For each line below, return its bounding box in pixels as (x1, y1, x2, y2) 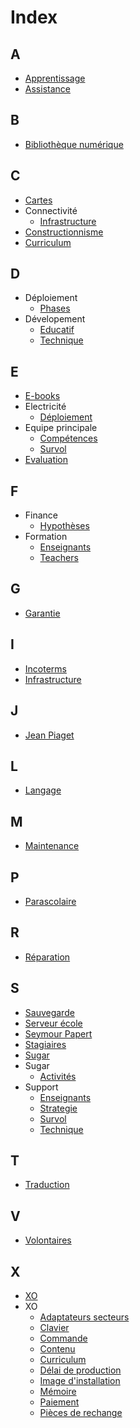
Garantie (24, 607, 61, 619)
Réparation (24, 951, 71, 963)
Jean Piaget (24, 729, 75, 741)
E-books (24, 390, 61, 402)
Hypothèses (39, 520, 90, 532)
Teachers (39, 552, 79, 564)
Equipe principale (24, 422, 98, 434)
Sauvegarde (24, 1006, 75, 1018)
